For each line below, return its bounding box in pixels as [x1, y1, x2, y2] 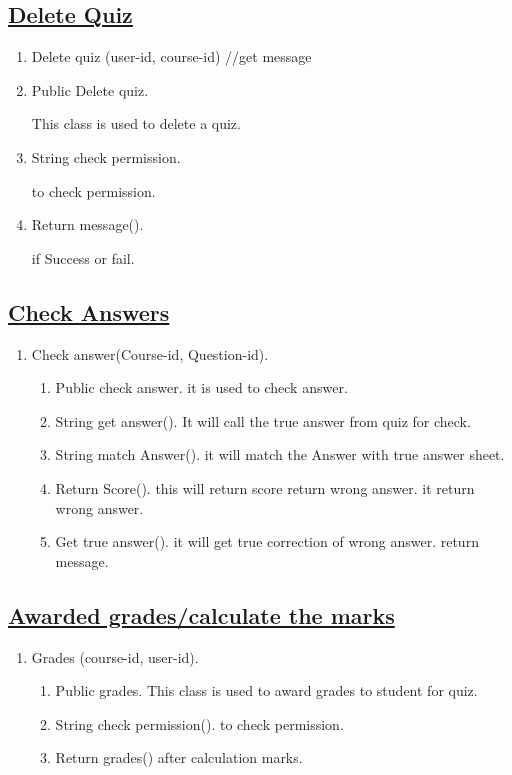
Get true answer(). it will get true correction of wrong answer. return [55, 531, 479, 552]
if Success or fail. [31, 247, 135, 268]
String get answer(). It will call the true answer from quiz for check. [55, 410, 471, 431]
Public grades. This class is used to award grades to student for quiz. [55, 680, 478, 701]
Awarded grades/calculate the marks [8, 599, 395, 630]
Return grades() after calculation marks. [55, 747, 303, 768]
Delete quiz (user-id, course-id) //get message [31, 46, 312, 67]
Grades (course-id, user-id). [31, 646, 199, 667]
